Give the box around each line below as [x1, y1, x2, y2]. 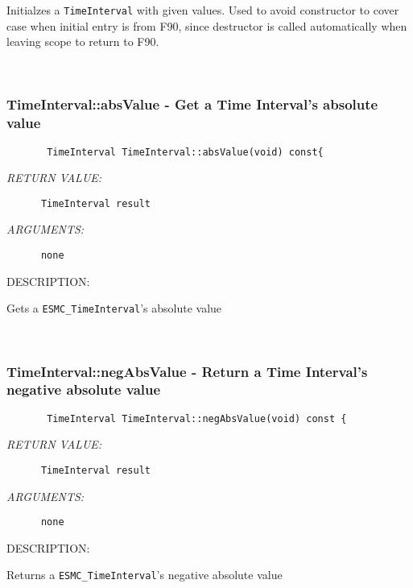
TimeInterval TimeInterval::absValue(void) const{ [47, 146, 324, 158]
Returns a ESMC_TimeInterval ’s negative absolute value [6, 566, 283, 583]
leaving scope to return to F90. [6, 33, 159, 50]
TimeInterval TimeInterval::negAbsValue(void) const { [47, 412, 347, 424]
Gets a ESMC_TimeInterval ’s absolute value [6, 300, 222, 317]
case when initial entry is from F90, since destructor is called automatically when [6, 17, 407, 34]
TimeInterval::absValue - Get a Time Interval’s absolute [6, 94, 378, 114]
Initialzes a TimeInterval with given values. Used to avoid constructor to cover [6, 2, 399, 18]
